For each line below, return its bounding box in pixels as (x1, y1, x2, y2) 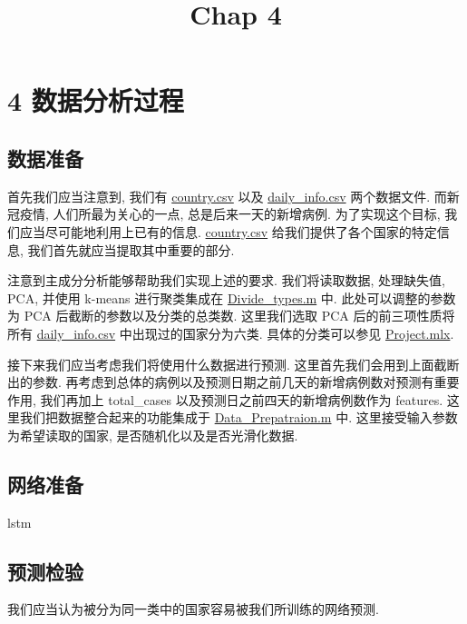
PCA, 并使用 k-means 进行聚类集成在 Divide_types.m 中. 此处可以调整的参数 (7, 288, 456, 307)
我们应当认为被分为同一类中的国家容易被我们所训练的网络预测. (7, 599, 379, 619)
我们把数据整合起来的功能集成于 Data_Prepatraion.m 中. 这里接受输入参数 (19, 408, 458, 427)
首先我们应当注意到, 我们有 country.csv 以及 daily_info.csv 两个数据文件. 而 (7, 186, 447, 205)
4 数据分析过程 (7, 82, 184, 119)
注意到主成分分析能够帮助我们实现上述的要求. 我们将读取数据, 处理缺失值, (7, 271, 445, 290)
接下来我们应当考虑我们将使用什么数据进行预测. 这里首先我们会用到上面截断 (7, 354, 460, 373)
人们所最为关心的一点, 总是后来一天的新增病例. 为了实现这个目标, (53, 204, 441, 223)
